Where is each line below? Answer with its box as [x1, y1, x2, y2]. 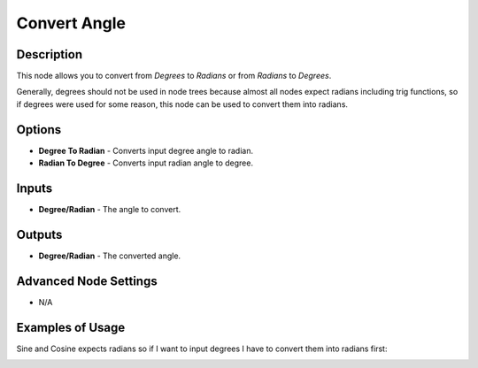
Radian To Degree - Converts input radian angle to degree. [38, 157, 254, 168]
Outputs [16, 226, 63, 242]
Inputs [16, 180, 53, 195]
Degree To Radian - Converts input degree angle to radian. [38, 145, 254, 156]
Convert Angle [16, 13, 126, 33]
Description [16, 47, 83, 62]
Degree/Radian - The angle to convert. [38, 204, 181, 215]
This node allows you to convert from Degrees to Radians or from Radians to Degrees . [16, 71, 332, 81]
